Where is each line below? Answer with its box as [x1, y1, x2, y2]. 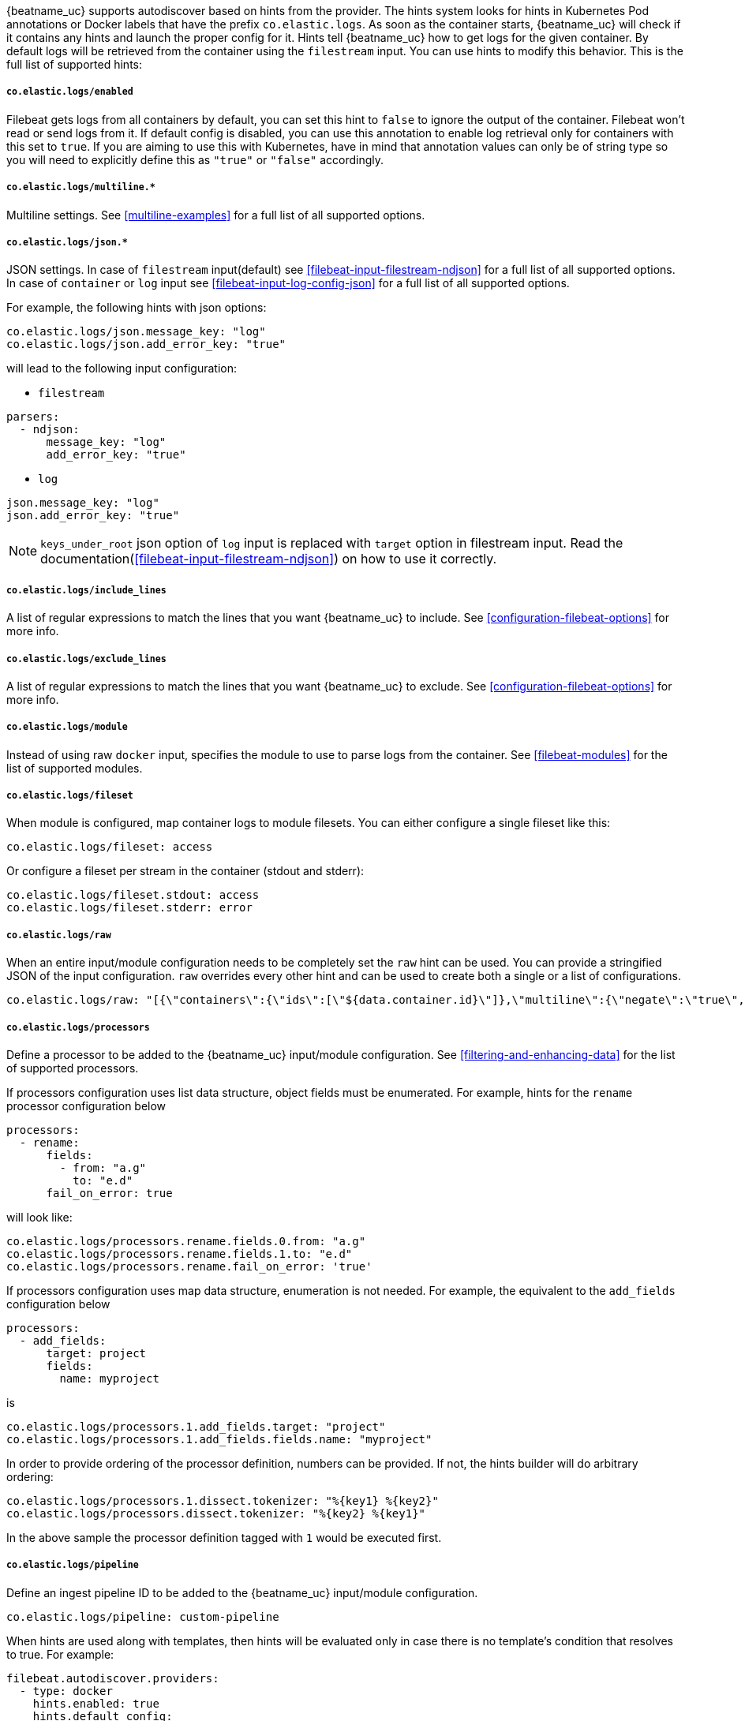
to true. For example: [6, 1647, 114, 1661]
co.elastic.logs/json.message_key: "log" [6, 325, 266, 339]
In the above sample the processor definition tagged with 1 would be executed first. [6, 1531, 442, 1545]
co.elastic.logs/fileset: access [6, 840, 213, 854]
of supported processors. [6, 1061, 139, 1076]
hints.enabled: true [32, 1697, 159, 1710]
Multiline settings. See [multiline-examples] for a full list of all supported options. [6, 208, 425, 222]
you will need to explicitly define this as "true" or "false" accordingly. [6, 152, 384, 166]
